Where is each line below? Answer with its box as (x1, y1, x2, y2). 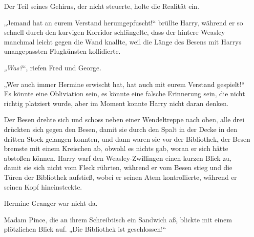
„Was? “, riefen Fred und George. (4, 62, 102, 72)
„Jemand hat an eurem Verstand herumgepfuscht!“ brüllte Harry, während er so (4, 17, 243, 27)
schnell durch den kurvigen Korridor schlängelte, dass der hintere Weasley (4, 27, 225, 37)
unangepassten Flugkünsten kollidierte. (4, 46, 121, 56)
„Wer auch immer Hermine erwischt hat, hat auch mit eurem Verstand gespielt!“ (4, 79, 245, 89)
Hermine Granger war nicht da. (4, 198, 98, 208)
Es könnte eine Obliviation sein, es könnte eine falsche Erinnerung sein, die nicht (4, 88, 245, 99)
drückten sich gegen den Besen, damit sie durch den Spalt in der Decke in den (4, 124, 237, 134)
